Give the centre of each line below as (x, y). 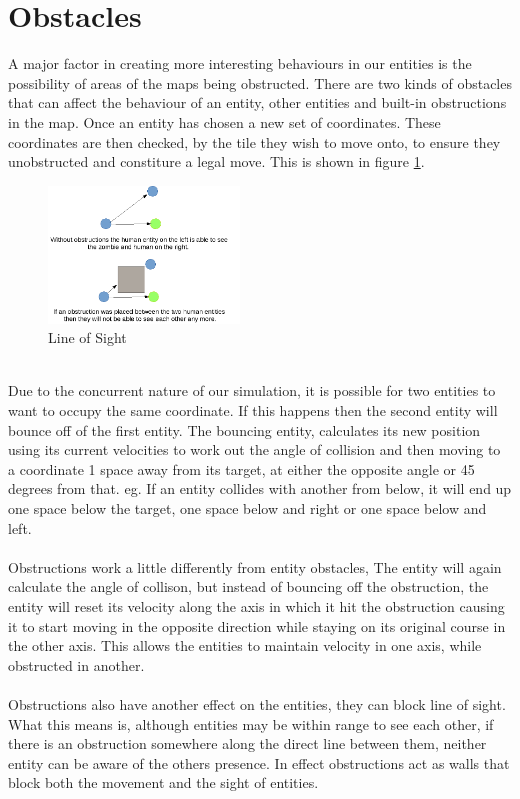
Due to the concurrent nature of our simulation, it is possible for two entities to (252, 390)
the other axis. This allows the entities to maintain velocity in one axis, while (245, 645)
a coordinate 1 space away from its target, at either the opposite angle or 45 (241, 468)
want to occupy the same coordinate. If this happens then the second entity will (253, 410)
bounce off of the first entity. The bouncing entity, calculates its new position (244, 429)
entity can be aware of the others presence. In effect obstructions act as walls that (259, 762)
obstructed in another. (76, 664)
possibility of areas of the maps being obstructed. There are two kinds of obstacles (260, 82)
